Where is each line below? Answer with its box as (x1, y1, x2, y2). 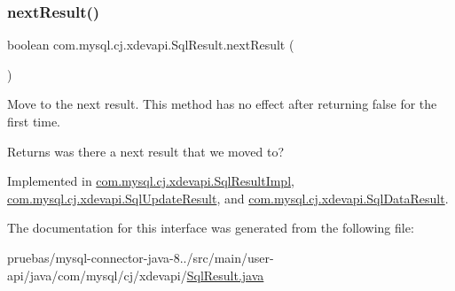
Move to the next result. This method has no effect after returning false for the (7, 95, 437, 113)
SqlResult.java (186, 265, 264, 284)
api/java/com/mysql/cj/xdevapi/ (7, 265, 187, 284)
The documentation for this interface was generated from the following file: (7, 218, 414, 237)
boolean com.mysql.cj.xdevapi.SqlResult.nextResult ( (7, 35, 294, 54)
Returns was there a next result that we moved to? (7, 142, 284, 160)
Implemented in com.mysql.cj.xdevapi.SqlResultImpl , (7, 172, 294, 190)
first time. (7, 112, 61, 130)
